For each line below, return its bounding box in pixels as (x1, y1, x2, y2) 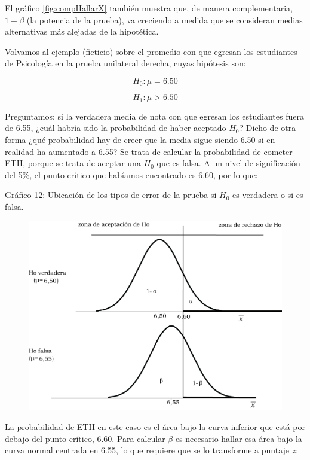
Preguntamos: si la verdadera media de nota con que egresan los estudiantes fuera (5, 109, 304, 122)
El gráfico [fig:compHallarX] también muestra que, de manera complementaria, (5, 2, 293, 14)
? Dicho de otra (239, 121, 296, 134)
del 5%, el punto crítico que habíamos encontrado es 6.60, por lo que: (5, 168, 258, 181)
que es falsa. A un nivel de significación (156, 157, 300, 169)
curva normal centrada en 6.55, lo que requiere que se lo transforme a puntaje (5, 444, 290, 456)
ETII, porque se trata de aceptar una (5, 157, 141, 169)
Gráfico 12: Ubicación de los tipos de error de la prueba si (5, 188, 217, 201)
